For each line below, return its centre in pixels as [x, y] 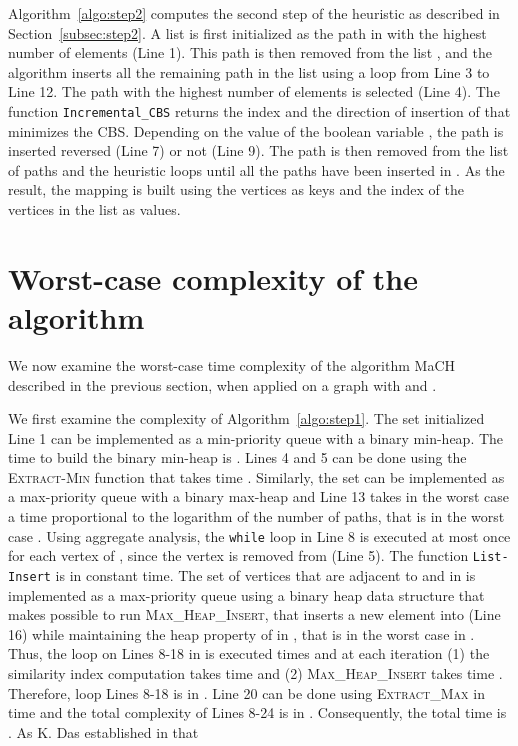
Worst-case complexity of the [213, 277]
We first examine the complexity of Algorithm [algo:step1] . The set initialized [246, 418]
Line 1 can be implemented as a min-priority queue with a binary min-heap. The [256, 437]
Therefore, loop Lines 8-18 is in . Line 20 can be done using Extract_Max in [246, 692]
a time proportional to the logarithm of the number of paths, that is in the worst [256, 516]
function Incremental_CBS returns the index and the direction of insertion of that [259, 110]
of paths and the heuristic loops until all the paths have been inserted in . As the [256, 169]
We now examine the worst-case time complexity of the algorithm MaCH [232, 364]
